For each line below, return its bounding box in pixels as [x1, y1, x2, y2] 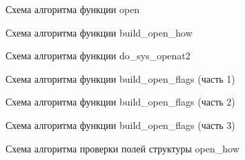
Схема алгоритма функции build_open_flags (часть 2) [6, 94, 235, 109]
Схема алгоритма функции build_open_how [6, 25, 193, 39]
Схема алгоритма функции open [6, 2, 140, 16]
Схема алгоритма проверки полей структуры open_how [6, 141, 239, 155]
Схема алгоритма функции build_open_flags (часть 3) [6, 117, 235, 132]
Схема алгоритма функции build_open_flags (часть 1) [6, 71, 235, 86]
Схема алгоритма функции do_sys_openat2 [6, 48, 190, 63]
